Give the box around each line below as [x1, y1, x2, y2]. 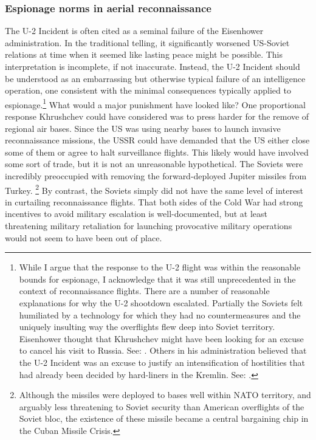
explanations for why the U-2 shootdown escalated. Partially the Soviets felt [19, 297, 303, 309]
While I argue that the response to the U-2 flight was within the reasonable [19, 261, 301, 273]
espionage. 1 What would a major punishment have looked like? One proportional [5, 96, 306, 111]
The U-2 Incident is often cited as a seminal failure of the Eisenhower [5, 24, 264, 37]
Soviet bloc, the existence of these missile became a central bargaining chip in [19, 412, 309, 425]
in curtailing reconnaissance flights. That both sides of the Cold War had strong [5, 195, 303, 208]
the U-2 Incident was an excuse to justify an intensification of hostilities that [19, 356, 306, 368]
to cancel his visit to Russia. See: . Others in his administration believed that [19, 344, 307, 357]
